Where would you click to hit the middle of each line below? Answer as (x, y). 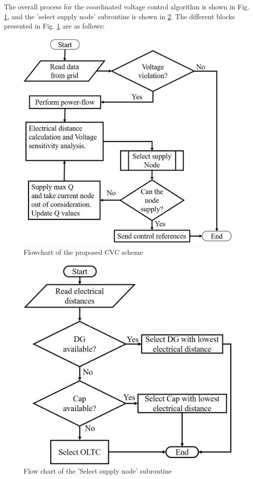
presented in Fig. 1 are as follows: (54, 26)
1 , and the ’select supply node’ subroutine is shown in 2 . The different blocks (120, 16)
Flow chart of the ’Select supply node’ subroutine (98, 471)
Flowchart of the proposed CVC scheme (83, 252)
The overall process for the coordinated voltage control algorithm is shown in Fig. (127, 6)
